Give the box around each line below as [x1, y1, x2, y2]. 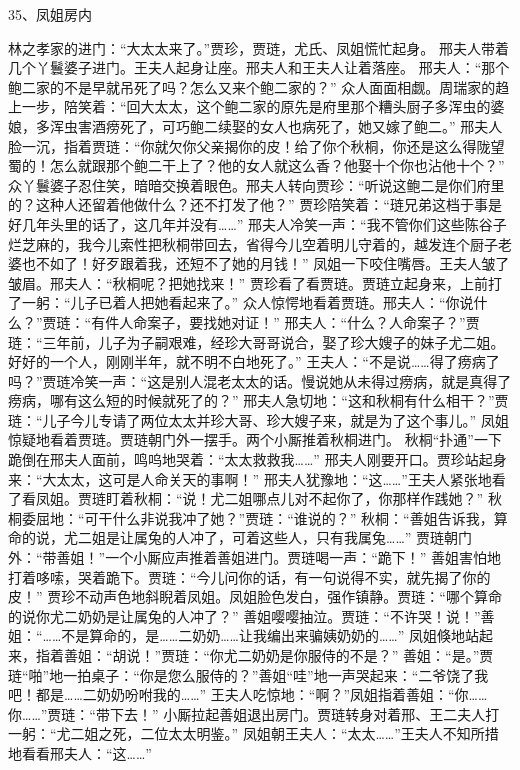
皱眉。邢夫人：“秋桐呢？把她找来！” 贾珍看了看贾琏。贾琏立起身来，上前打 [8, 272, 502, 293]
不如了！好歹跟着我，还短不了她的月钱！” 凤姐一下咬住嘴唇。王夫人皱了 [35, 253, 510, 274]
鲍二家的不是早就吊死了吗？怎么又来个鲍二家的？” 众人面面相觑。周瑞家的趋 [8, 76, 510, 97]
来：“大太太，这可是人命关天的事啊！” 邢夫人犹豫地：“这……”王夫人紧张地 [8, 468, 492, 489]
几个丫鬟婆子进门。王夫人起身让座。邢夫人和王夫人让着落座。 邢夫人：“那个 [8, 57, 510, 78]
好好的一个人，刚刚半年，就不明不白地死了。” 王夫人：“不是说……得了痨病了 [8, 351, 500, 372]
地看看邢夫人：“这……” [8, 742, 152, 763]
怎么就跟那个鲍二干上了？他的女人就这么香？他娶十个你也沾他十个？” [49, 155, 505, 176]
